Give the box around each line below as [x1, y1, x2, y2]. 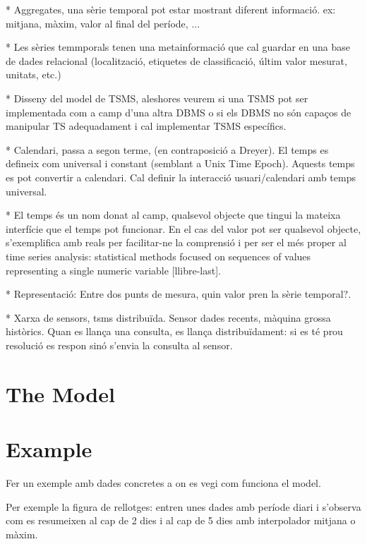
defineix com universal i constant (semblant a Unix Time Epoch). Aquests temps [6, 156, 355, 171]
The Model [6, 379, 115, 408]
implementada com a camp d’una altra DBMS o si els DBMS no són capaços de [6, 104, 351, 119]
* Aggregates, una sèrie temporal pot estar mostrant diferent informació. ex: [6, 2, 336, 16]
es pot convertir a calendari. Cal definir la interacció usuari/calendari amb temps [6, 169, 356, 184]
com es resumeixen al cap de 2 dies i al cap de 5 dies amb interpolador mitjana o [6, 513, 356, 528]
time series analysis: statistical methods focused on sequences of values [6, 248, 311, 263]
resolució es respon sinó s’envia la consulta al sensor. [6, 337, 233, 352]
